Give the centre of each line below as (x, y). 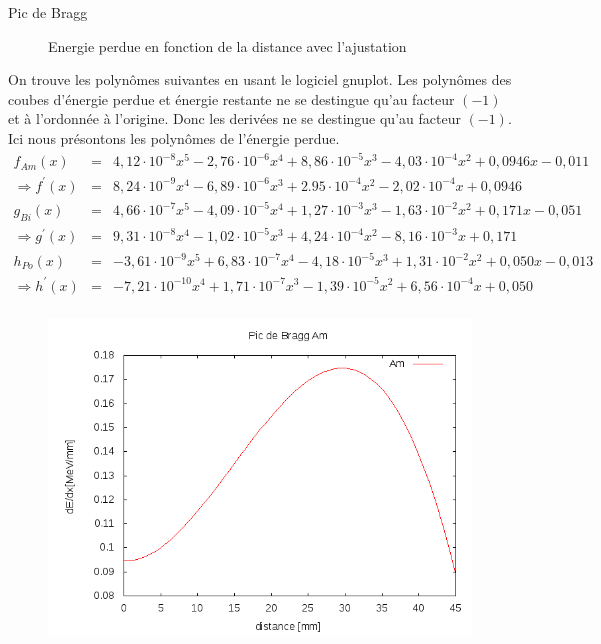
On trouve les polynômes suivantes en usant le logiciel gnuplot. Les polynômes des (260, 79)
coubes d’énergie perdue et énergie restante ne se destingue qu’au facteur (231, 98)
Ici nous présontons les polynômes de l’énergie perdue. (174, 137)
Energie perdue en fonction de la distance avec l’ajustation (227, 45)
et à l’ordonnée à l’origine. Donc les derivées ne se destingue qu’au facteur (234, 118)
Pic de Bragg (48, 12)
